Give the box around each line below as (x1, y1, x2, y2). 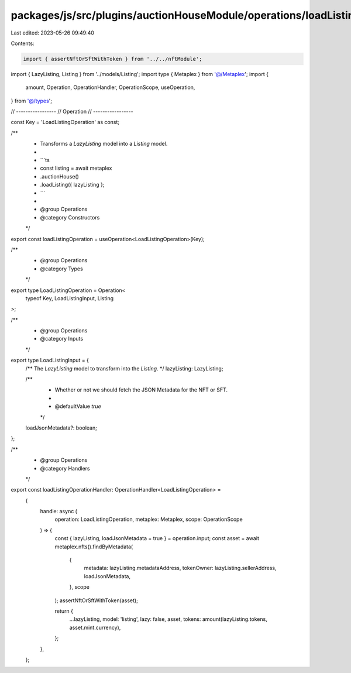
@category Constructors (40, 214, 100, 221)
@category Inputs (40, 335, 84, 342)
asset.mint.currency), (69, 624, 121, 631)
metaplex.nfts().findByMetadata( (54, 543, 133, 550)
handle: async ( (40, 508, 77, 515)
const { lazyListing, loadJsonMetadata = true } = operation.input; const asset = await (54, 535, 260, 542)
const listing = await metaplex (40, 164, 112, 172)
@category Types (40, 265, 83, 272)
